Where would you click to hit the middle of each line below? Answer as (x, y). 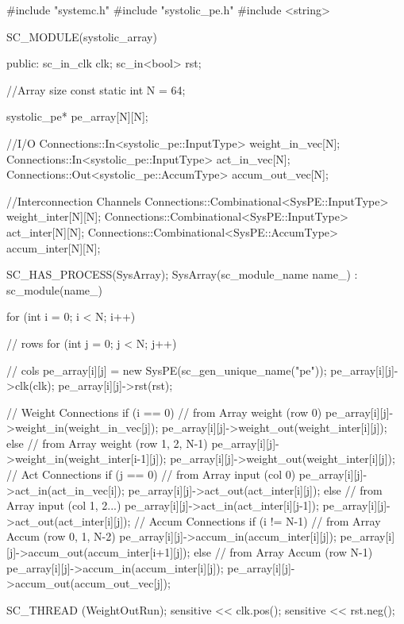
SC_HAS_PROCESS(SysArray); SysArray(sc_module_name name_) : (182, 274)
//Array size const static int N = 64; (96, 89)
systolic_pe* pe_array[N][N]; (77, 116)
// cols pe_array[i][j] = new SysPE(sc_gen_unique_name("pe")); (167, 370)
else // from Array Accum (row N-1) (283, 552)
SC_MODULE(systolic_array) (82, 36)
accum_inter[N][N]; (54, 247)
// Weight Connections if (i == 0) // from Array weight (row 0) (164, 412)
